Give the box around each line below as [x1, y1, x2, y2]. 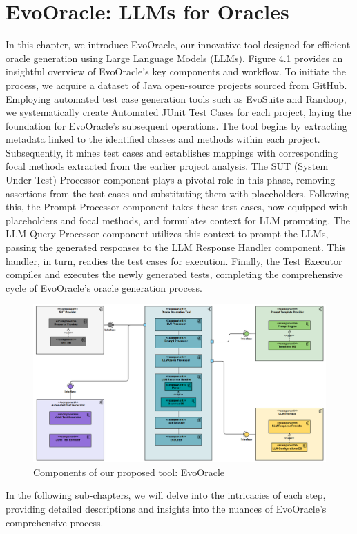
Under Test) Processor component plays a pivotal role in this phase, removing [6, 172, 336, 187]
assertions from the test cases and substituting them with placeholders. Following [6, 186, 349, 200]
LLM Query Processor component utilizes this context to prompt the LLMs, [6, 226, 329, 241]
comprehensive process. [6, 515, 104, 529]
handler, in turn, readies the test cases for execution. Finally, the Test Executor [6, 253, 342, 268]
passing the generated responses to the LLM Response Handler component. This [6, 240, 346, 255]
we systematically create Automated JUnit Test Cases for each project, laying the [6, 105, 351, 119]
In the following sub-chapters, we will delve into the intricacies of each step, [6, 488, 326, 502]
